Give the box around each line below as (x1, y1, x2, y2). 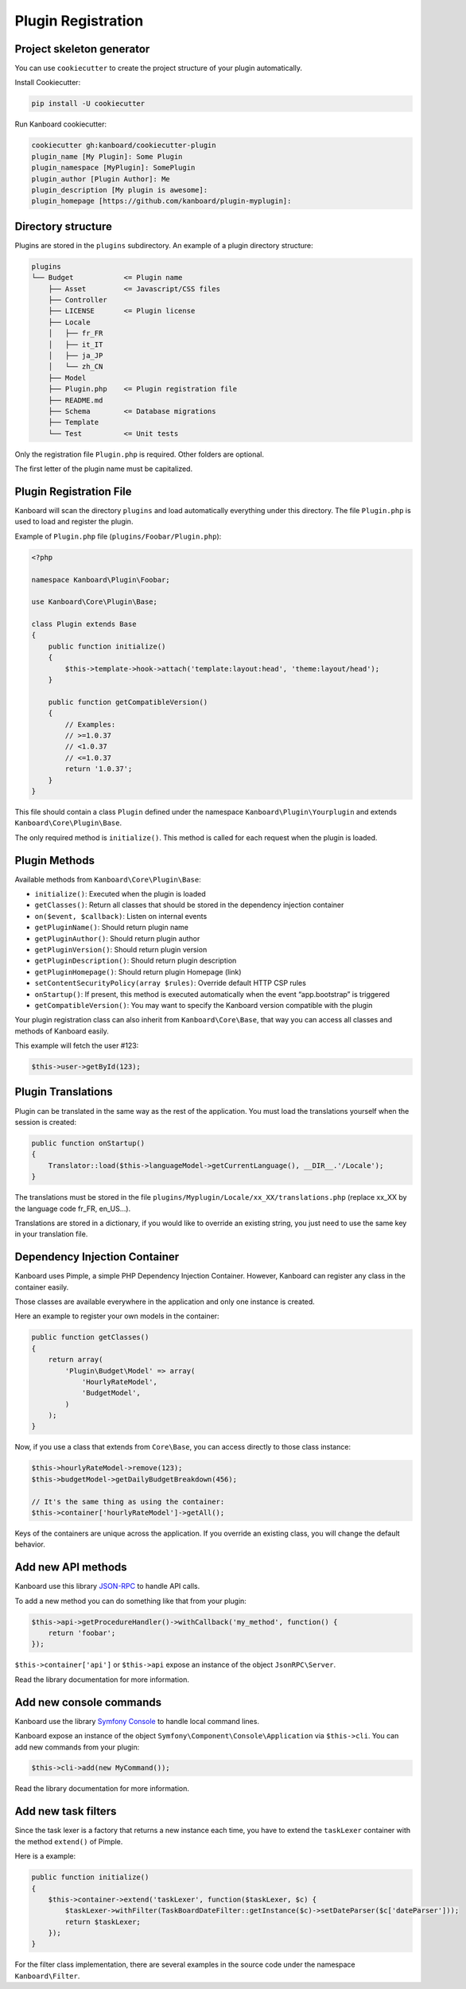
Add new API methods (14, 1560, 127, 1574)
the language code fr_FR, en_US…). (14, 1204, 131, 1213)
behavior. (14, 1539, 45, 1549)
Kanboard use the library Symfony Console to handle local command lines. (14, 1716, 260, 1726)
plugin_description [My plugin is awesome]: (31, 185, 208, 194)
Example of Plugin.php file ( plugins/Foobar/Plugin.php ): (14, 531, 222, 541)
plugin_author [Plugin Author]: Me (31, 174, 170, 183)
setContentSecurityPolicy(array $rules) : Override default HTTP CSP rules (34, 979, 306, 988)
